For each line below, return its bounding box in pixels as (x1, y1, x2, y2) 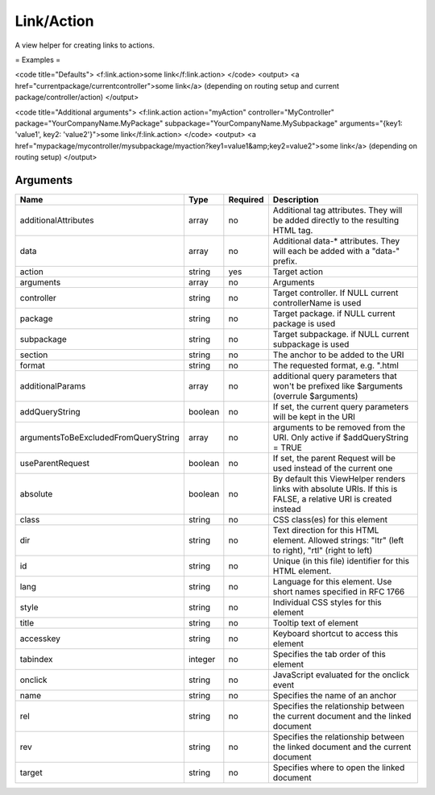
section (19, 349, 48, 360)
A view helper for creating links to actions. (14, 40, 155, 50)
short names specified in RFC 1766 (272, 585, 405, 597)
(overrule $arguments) (272, 390, 358, 402)
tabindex (19, 653, 53, 664)
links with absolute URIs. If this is (272, 483, 398, 494)
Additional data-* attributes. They (272, 235, 400, 246)
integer (188, 653, 216, 664)
